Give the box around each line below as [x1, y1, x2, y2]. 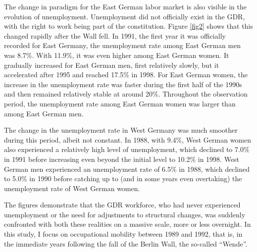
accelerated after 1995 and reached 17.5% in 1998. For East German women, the [4, 69, 248, 80]
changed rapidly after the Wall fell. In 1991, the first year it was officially [4, 30, 226, 41]
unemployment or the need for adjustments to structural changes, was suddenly [4, 209, 246, 219]
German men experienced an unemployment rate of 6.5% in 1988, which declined [4, 163, 250, 174]
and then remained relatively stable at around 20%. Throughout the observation [4, 89, 248, 99]
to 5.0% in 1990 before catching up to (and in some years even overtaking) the [4, 173, 242, 184]
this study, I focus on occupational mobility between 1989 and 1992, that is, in [4, 229, 243, 239]
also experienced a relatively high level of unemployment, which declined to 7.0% [4, 144, 250, 154]
